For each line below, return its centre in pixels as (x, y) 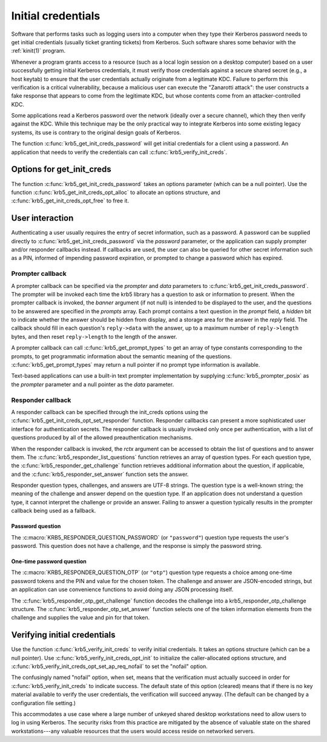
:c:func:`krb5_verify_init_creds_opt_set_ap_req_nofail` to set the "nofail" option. (110, 666)
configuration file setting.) (43, 703)
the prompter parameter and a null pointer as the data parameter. (93, 384)
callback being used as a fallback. (54, 511)
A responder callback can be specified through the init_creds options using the (110, 412)
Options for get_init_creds (61, 169)
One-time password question (49, 561)
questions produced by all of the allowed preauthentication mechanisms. (102, 438)
